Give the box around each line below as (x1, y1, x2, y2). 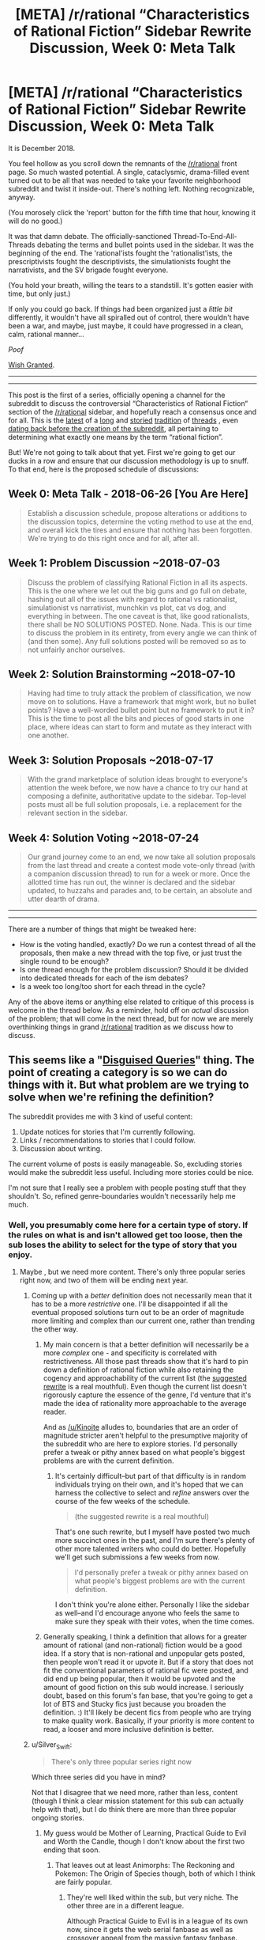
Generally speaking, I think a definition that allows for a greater (43, 1632, 248, 1642)
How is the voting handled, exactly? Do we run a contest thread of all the (19, 940, 256, 949)
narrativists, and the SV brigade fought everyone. (8, 265, 169, 275)
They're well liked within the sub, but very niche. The (66, 1893, 239, 1902)
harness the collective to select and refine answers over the (54, 1488, 250, 1498)
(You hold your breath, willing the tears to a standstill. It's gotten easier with (8, 280, 254, 290)
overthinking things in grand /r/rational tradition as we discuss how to (8, 1022, 233, 1032)
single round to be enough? (19, 957, 109, 966)
